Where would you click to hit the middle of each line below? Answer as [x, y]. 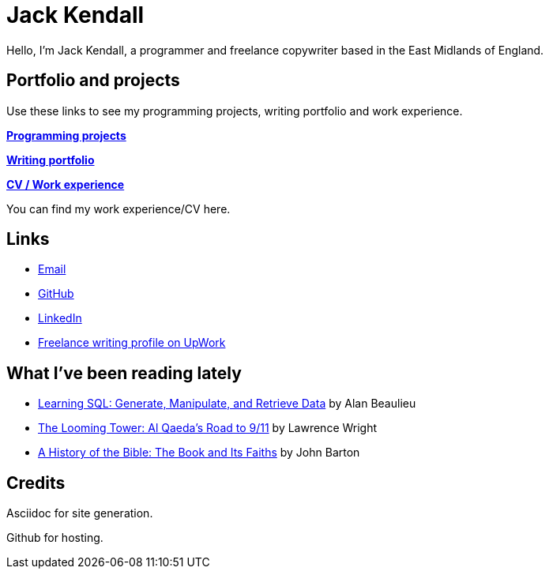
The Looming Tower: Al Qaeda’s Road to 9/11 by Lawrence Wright [208, 428]
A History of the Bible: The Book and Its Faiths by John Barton [199, 453]
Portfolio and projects [93, 81]
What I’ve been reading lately [124, 373]
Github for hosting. [55, 538]
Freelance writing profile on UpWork [132, 343]
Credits [36, 483]
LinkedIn [60, 318]
